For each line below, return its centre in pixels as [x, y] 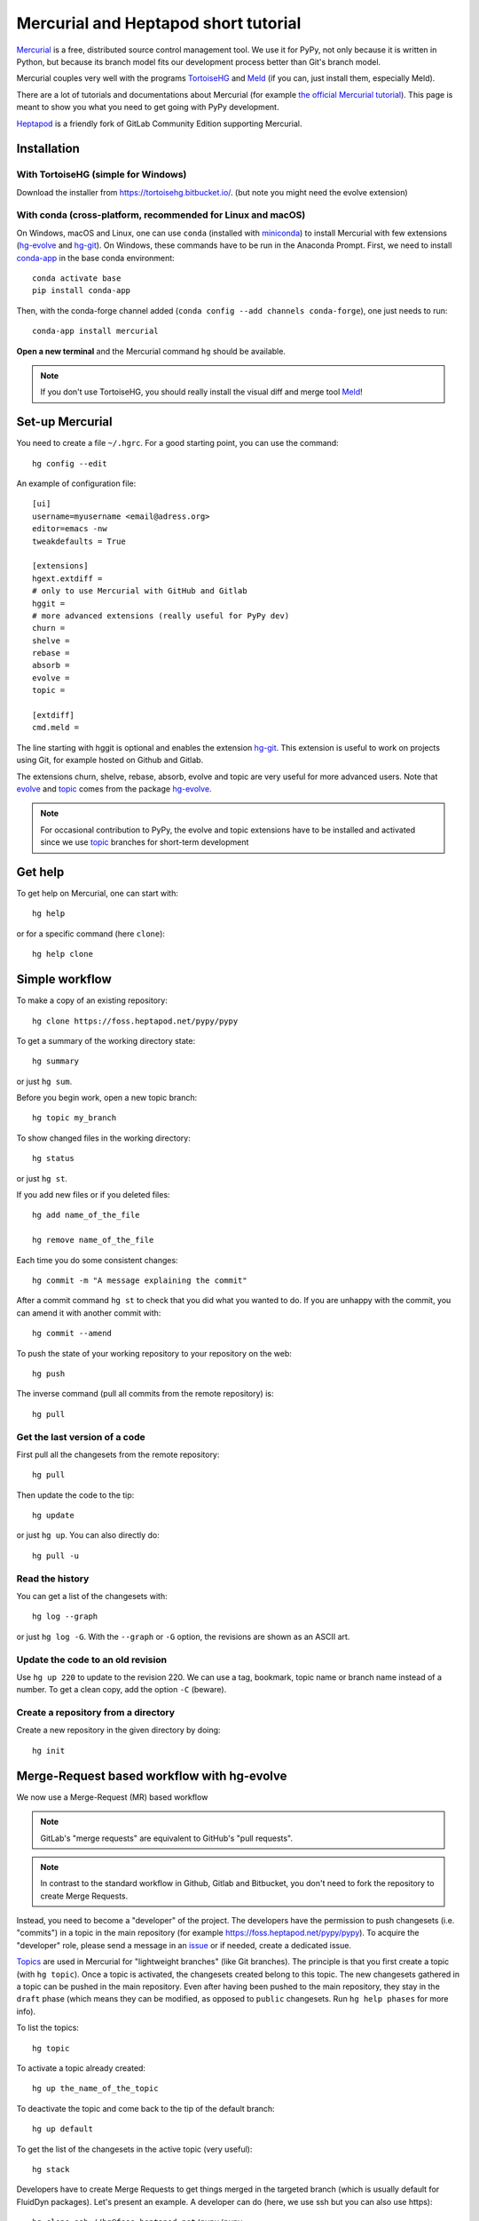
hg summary [56, 1061]
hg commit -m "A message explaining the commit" [140, 1281]
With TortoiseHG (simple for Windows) [102, 175]
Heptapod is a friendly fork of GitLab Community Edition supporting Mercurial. [159, 123]
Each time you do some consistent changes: [97, 1260]
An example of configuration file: [76, 483]
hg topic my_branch [75, 1118]
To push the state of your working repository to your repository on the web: [154, 1353]
